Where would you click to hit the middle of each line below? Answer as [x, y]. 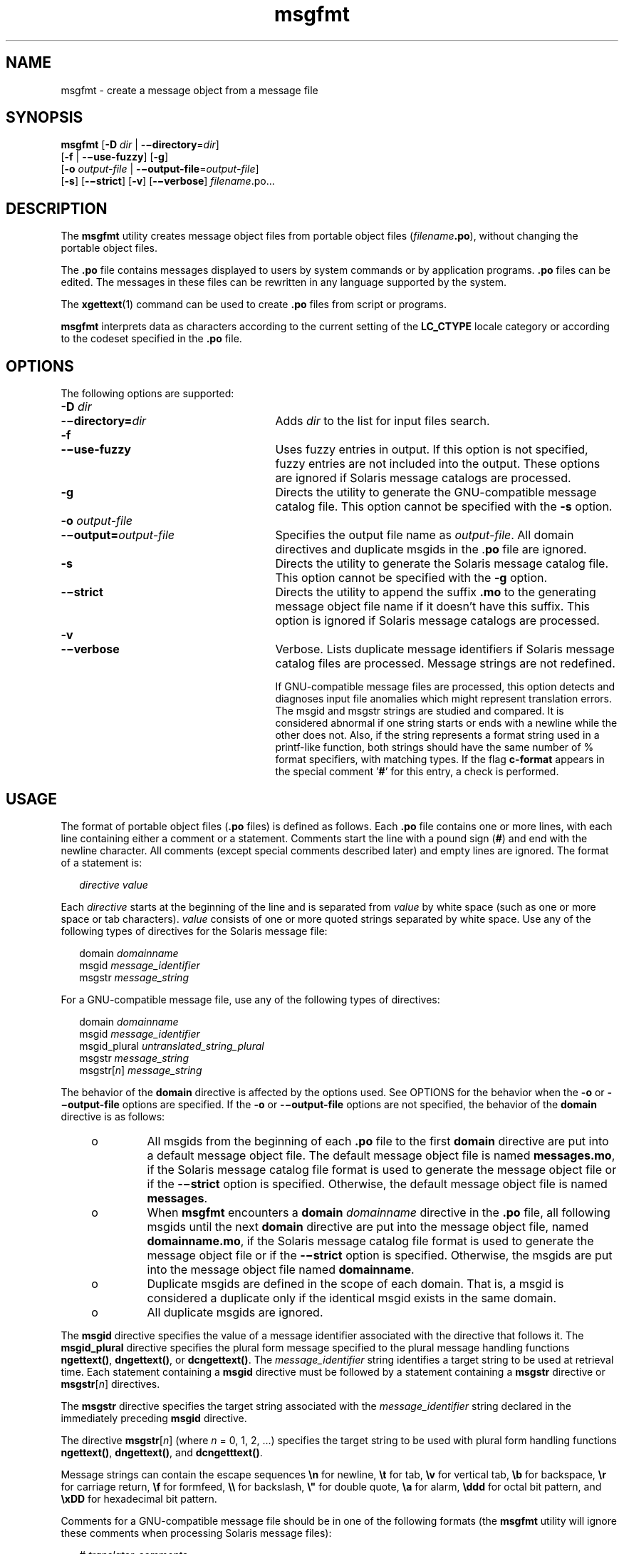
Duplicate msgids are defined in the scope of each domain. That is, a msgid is [355, 1283]
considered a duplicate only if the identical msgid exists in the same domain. [352, 1298]
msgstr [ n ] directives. [110, 1384]
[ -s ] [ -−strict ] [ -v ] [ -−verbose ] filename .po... [168, 181]
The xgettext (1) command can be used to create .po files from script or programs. [254, 305]
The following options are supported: [147, 394]
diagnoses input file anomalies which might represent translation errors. [444, 699]
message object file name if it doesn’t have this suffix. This [433, 607]
